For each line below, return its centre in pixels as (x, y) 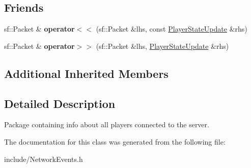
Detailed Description (60, 103)
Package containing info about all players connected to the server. (107, 124)
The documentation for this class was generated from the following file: (115, 141)
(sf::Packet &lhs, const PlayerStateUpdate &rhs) (172, 29)
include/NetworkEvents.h (44, 159)
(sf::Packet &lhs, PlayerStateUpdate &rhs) (162, 46)
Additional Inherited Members (86, 73)
